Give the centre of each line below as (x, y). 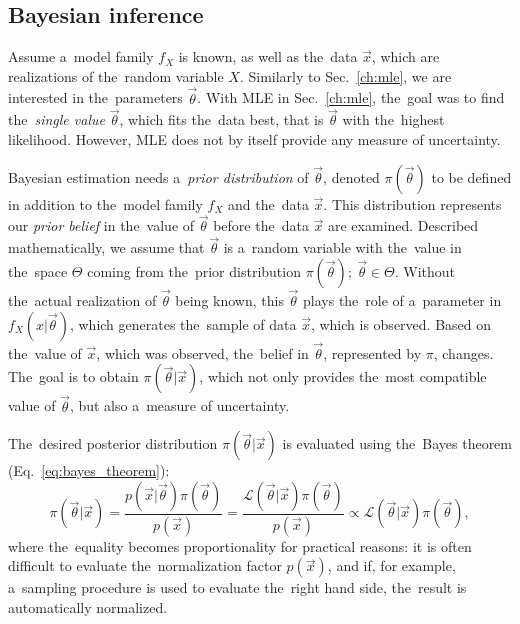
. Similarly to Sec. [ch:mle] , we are (345, 75)
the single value (56, 119)
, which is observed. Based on (401, 323)
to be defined (471, 176)
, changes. (463, 352)
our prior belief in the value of (101, 225)
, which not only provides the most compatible (343, 376)
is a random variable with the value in (342, 247)
